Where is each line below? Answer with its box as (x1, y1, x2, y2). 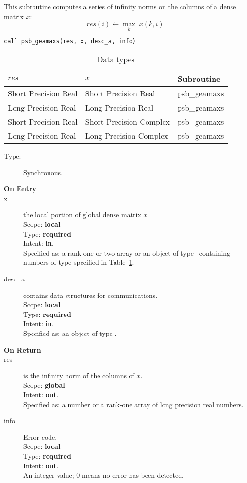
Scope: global (23, 380, 65, 390)
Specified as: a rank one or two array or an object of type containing (23, 247, 231, 258)
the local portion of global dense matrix (23, 209, 141, 220)
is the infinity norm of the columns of (23, 370, 134, 380)
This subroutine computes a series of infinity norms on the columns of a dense (4, 1, 236, 11)
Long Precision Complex (85, 130, 168, 142)
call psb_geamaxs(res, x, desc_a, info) (4, 38, 136, 45)
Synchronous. (23, 167, 63, 177)
